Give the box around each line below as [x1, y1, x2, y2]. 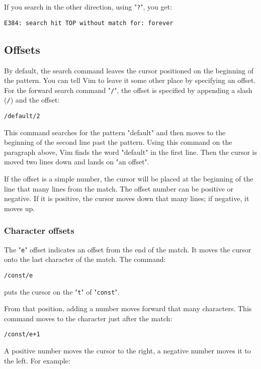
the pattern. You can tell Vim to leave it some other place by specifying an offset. [4, 75, 256, 85]
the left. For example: [4, 355, 70, 365]
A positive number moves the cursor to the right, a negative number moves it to [4, 345, 251, 356]
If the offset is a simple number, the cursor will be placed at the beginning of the [4, 173, 253, 184]
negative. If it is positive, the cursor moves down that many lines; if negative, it [4, 193, 249, 204]
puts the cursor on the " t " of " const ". [4, 286, 120, 297]
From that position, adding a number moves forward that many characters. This [4, 303, 252, 314]
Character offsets [4, 224, 74, 237]
